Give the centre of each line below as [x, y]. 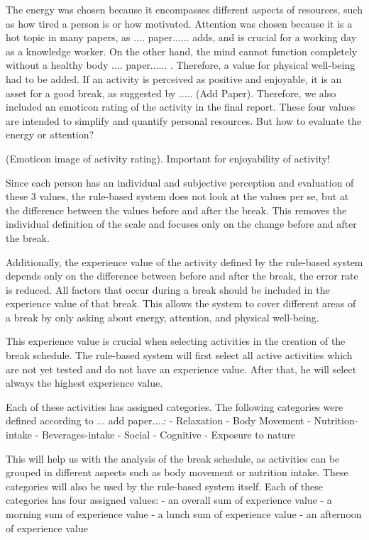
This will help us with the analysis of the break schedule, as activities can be [173, 458]
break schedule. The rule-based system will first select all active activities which [179, 355]
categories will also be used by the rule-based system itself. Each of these [164, 486]
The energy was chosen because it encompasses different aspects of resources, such [184, 9]
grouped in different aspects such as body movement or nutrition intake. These [177, 472]
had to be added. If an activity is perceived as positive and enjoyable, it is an [174, 78]
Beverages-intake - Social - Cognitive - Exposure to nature [169, 435]
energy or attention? [50, 134]
